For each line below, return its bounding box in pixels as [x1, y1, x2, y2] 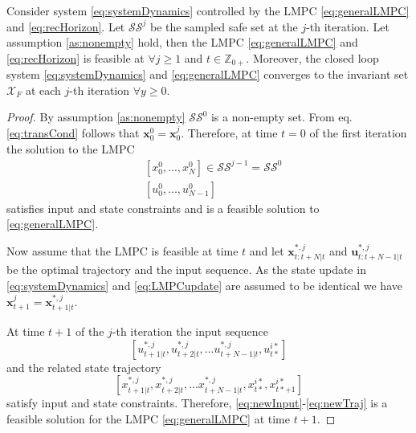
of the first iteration [309, 125, 407, 141]
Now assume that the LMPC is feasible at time [6, 242, 239, 259]
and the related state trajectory [6, 358, 161, 375]
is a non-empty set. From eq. [210, 108, 353, 125]
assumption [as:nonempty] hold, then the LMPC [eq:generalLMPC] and [6, 34, 358, 51]
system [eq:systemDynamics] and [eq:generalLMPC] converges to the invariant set [6, 66, 409, 83]
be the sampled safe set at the [149, 18, 298, 35]
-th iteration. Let [306, 18, 389, 35]
